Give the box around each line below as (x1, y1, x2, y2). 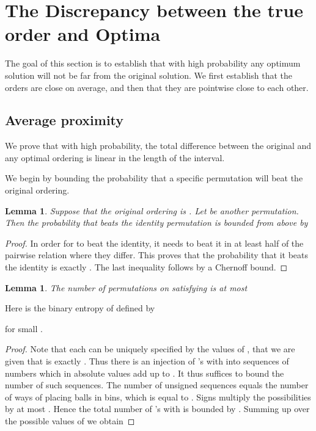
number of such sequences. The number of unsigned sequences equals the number (5, 378, 309, 391)
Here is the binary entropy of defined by (5, 302, 155, 314)
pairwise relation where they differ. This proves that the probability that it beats (5, 248, 309, 261)
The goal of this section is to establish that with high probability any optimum (5, 57, 301, 70)
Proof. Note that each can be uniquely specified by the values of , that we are (5, 342, 295, 355)
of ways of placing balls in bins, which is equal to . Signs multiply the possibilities (5, 390, 311, 403)
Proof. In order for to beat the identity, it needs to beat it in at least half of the (5, 236, 304, 249)
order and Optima (5, 21, 161, 46)
